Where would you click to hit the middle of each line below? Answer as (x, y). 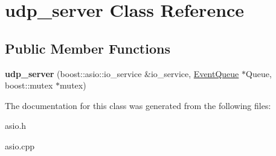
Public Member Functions (88, 48)
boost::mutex (29, 85)
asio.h (16, 126)
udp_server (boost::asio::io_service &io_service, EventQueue (122, 73)
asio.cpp (20, 145)
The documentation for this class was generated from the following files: (138, 105)
